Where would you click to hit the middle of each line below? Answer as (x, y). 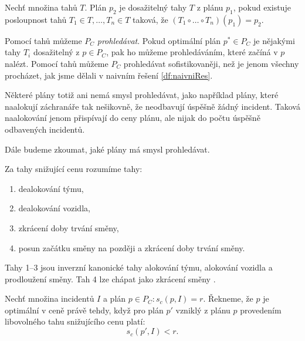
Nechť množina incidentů (50, 298)
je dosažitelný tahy (153, 7)
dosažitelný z (56, 52)
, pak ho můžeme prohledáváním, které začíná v (192, 52)
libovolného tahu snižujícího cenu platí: (75, 321)
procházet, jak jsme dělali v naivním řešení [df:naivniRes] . (109, 75)
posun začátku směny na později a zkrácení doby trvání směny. (132, 247)
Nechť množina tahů (41, 7)
